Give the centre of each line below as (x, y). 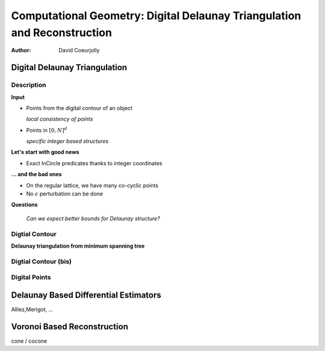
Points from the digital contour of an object (79, 108)
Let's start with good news (45, 152)
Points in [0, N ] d (47, 130)
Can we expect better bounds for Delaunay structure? (93, 218)
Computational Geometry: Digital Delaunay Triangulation (156, 16)
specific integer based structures (67, 141)
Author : (21, 50)
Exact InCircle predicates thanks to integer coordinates (94, 163)
